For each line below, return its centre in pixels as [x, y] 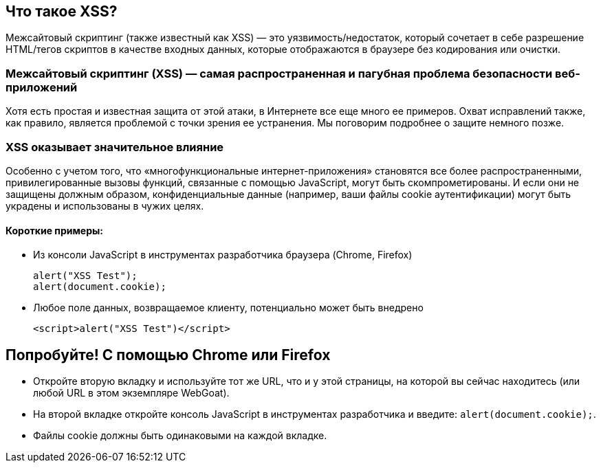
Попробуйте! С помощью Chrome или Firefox [168, 355]
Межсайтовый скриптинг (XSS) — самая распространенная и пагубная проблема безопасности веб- [293, 73]
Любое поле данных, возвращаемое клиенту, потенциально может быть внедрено [228, 308]
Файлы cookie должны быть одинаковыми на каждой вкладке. [180, 435]
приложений [42, 87]
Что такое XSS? [62, 11]
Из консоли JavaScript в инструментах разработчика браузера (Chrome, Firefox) [223, 255]
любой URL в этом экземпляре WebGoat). [131, 392]
